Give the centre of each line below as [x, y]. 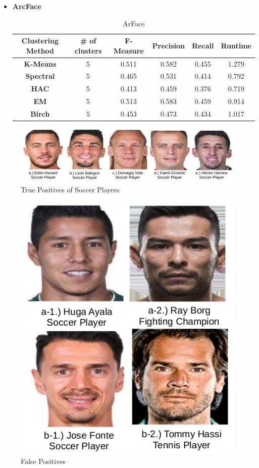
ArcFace [27, 6]
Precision [169, 45]
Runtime [236, 45]
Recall [203, 45]
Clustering [40, 41]
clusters [88, 50]
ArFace [134, 23]
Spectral [40, 76]
